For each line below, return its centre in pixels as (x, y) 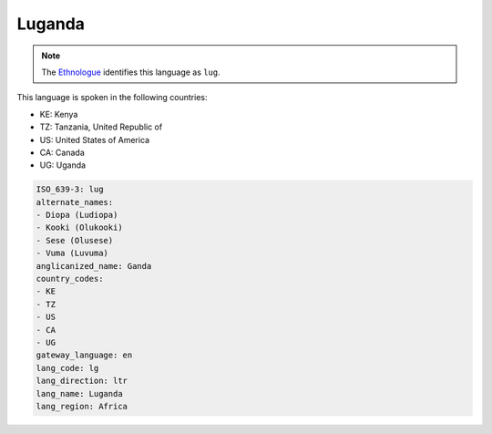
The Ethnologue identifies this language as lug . (131, 72)
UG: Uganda (63, 165)
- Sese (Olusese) (75, 240)
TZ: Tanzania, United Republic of (101, 127)
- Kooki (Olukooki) (79, 227)
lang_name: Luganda (79, 393)
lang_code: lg (67, 368)
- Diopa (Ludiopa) (77, 215)
